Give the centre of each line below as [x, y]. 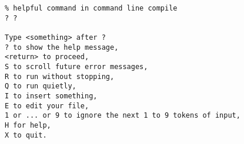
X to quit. [26, 135]
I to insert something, [51, 96]
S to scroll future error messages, [76, 66]
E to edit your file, [47, 106]
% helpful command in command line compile [91, 8]
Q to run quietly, [41, 86]
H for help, [28, 125]
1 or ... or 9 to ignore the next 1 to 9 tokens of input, [123, 116]
